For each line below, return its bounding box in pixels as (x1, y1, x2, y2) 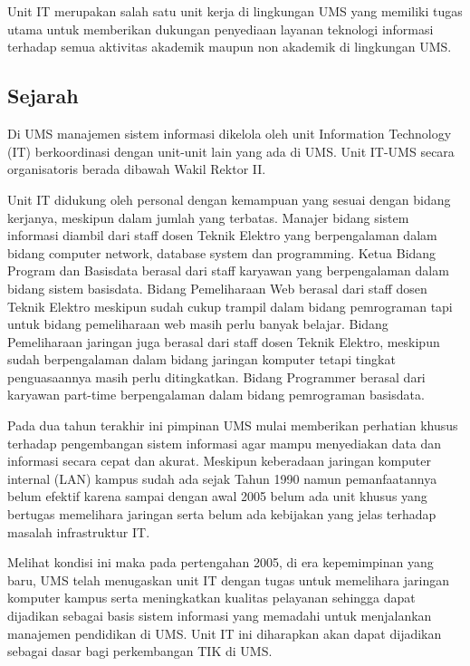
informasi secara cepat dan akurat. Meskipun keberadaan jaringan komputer (7, 451, 431, 470)
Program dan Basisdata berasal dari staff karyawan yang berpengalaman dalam (7, 261, 449, 280)
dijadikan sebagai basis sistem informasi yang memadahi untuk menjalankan (7, 606, 432, 625)
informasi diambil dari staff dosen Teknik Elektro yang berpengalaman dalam (7, 226, 437, 245)
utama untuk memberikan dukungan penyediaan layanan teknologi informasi (7, 19, 434, 38)
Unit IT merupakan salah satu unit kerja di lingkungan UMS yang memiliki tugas (7, 2, 463, 21)
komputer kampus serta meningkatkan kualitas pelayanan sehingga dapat (7, 588, 416, 607)
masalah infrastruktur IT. (7, 522, 150, 541)
